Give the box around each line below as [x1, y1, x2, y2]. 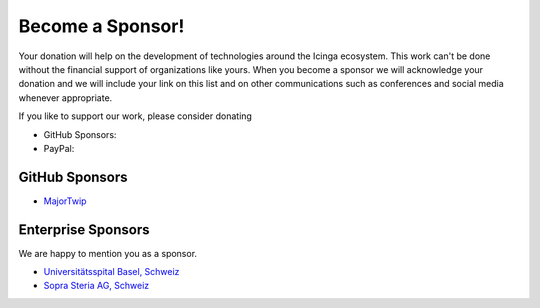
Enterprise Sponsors [18, 221, 150, 238]
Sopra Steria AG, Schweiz [43, 280, 150, 292]
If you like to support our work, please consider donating [18, 110, 252, 122]
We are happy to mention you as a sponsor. [18, 247, 198, 259]
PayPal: [43, 142, 75, 154]
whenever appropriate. [18, 91, 113, 104]
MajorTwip [43, 195, 87, 207]
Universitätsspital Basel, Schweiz [43, 266, 180, 278]
